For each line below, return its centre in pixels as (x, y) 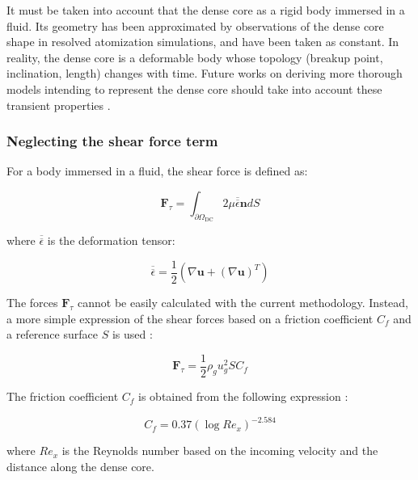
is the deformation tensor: (111, 240)
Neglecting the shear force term (112, 141)
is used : (132, 334)
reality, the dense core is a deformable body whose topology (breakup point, (195, 57)
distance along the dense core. (80, 466)
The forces (32, 303)
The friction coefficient (63, 396)
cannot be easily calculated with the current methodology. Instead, (243, 303)
